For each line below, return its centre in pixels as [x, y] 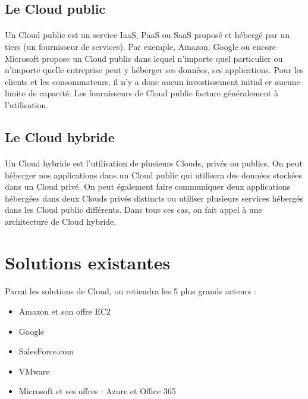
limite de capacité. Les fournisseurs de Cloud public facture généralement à [142, 93]
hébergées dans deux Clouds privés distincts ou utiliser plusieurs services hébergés [154, 198]
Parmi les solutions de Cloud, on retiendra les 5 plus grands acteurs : [131, 291]
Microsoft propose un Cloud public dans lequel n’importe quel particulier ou [144, 58]
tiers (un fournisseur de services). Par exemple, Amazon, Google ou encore [140, 46]
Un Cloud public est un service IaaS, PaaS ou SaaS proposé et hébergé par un [147, 35]
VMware [34, 371]
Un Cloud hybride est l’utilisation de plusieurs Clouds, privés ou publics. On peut [154, 163]
